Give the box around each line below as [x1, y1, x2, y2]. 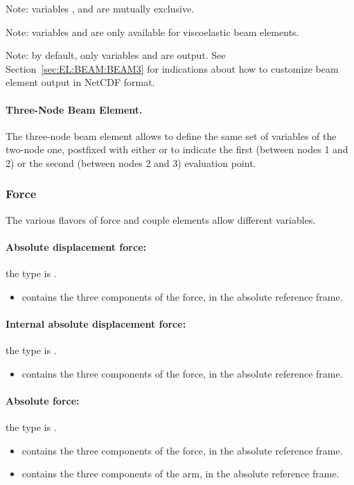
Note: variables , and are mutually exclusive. [6, 1, 195, 15]
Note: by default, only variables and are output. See [6, 48, 226, 62]
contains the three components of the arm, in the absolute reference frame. [21, 466, 339, 481]
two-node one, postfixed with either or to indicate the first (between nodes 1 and [6, 142, 348, 157]
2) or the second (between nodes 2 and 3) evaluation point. [6, 155, 256, 170]
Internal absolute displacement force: [6, 316, 186, 330]
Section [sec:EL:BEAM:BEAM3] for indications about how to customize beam [6, 61, 339, 76]
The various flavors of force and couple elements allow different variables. [6, 212, 316, 227]
